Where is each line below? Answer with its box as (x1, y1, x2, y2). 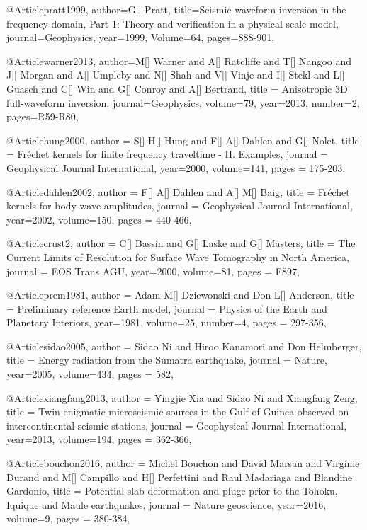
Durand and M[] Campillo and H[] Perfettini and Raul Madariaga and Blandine (6, 469, 353, 484)
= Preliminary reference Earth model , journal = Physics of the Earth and (6, 301, 327, 316)
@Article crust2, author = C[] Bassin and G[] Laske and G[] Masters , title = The (6, 236, 356, 250)
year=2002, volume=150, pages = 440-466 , (6, 212, 192, 226)
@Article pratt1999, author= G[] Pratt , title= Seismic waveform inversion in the (6, 2, 346, 16)
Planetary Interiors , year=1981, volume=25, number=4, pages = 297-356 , (6, 315, 327, 330)
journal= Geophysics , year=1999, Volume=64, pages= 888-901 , (6, 30, 275, 45)
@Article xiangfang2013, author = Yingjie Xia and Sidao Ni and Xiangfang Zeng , (6, 390, 358, 405)
